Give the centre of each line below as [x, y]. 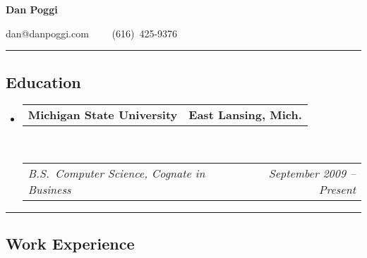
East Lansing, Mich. [245, 115]
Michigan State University [103, 115]
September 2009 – [312, 173]
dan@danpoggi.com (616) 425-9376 [92, 33]
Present [337, 189]
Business [49, 189]
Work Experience [70, 244]
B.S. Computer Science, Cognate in [116, 173]
